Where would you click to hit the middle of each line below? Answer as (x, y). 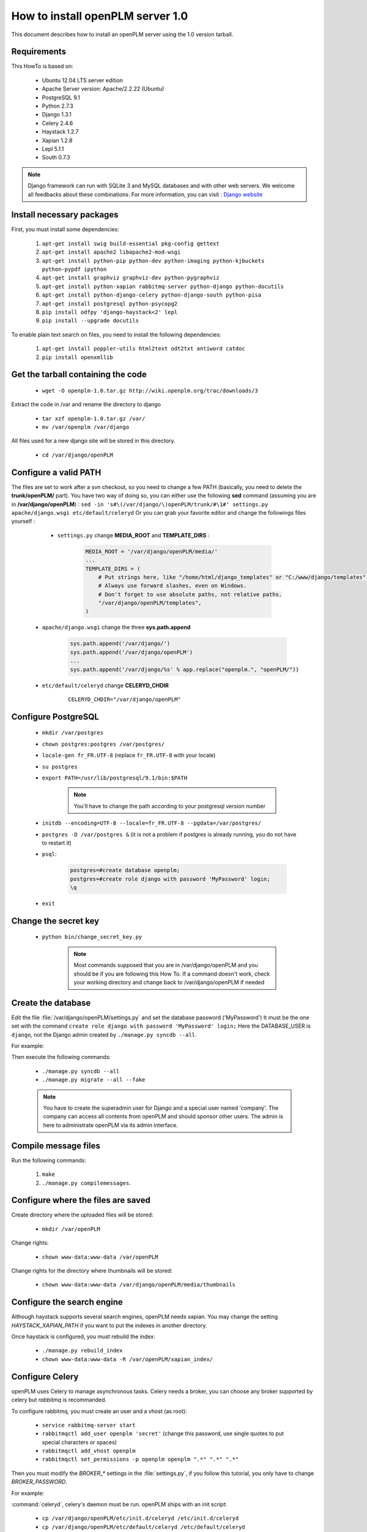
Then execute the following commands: (61, 1057)
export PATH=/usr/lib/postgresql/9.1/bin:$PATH (115, 778)
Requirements (39, 52)
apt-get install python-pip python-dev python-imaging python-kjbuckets (153, 261)
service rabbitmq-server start (89, 1425)
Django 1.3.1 (57, 115)
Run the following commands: (49, 1160)
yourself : (23, 521)
